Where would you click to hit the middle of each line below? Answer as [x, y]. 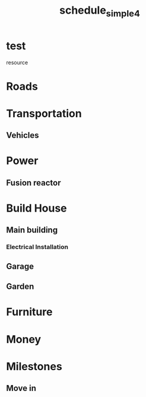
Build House [36, 208]
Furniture [29, 312]
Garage [20, 266]
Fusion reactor [34, 183]
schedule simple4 [100, 11]
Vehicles [23, 135]
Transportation [44, 113]
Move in [21, 388]
